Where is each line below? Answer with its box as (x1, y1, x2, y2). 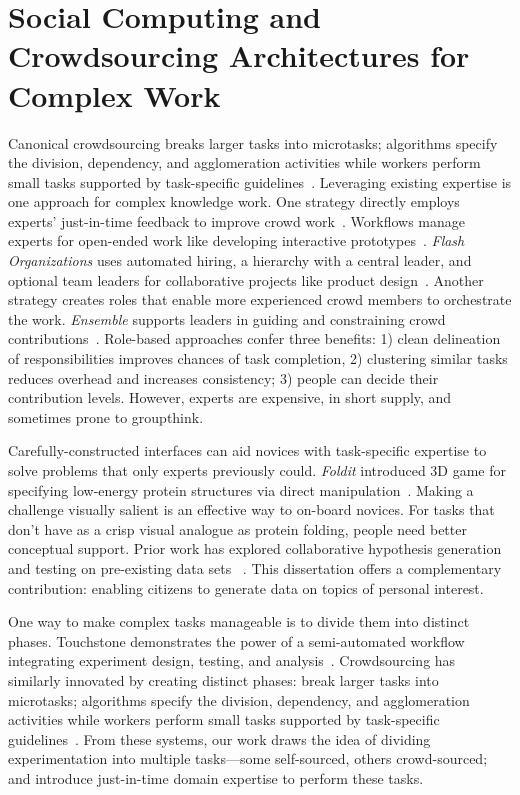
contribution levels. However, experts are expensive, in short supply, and (8, 387, 452, 408)
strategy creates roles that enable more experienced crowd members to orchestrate (8, 289, 512, 310)
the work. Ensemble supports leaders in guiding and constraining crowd (8, 308, 446, 329)
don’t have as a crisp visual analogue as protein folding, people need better (8, 518, 467, 539)
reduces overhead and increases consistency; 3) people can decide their (8, 367, 439, 388)
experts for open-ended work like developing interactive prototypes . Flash (8, 230, 465, 251)
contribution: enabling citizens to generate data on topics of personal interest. (8, 577, 484, 598)
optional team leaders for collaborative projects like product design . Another (8, 269, 484, 290)
